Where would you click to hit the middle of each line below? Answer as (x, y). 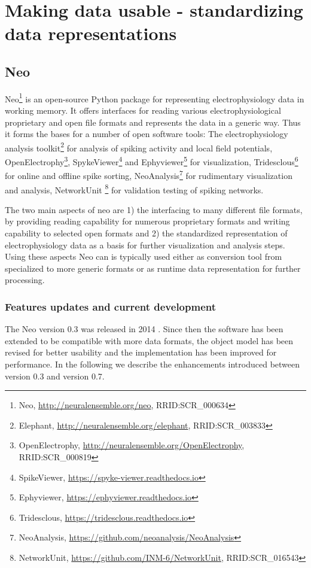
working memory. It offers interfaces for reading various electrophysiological (143, 110)
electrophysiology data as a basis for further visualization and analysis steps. (145, 244)
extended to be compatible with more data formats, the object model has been (149, 340)
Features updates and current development (111, 306)
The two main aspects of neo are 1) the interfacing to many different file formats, (154, 209)
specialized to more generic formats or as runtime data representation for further (153, 268)
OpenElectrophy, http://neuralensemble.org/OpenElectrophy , (132, 445)
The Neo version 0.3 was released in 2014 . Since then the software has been (144, 329)
